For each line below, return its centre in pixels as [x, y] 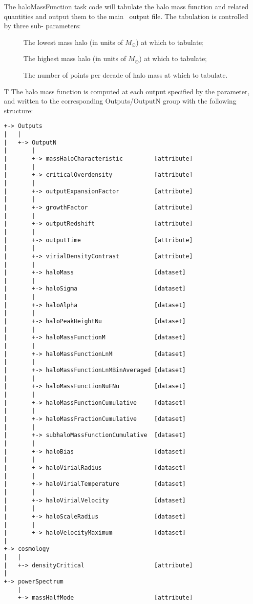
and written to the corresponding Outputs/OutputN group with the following [120, 101]
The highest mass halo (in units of [75, 58]
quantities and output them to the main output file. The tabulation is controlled [126, 16]
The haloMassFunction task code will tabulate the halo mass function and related [126, 6]
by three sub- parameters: [42, 26]
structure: [19, 110]
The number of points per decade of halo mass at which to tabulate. [126, 74]
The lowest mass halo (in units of [73, 42]
